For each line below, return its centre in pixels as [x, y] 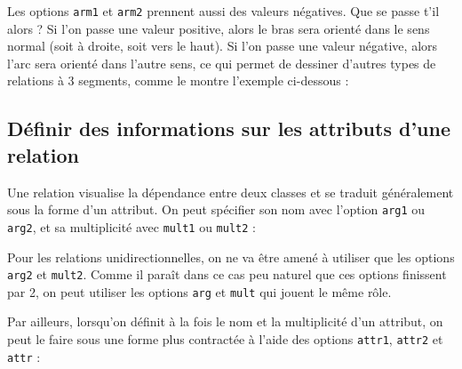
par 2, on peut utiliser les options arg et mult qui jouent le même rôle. [199, 291]
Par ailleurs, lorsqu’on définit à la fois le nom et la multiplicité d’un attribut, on [225, 321]
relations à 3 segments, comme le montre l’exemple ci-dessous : [178, 80]
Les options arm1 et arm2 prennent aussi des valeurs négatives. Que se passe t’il [223, 11]
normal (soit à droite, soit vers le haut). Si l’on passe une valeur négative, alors [223, 46]
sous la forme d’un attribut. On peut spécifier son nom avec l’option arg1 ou [216, 209]
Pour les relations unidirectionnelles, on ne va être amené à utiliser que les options [231, 257]
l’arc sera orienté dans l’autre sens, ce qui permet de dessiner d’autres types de [222, 63]
